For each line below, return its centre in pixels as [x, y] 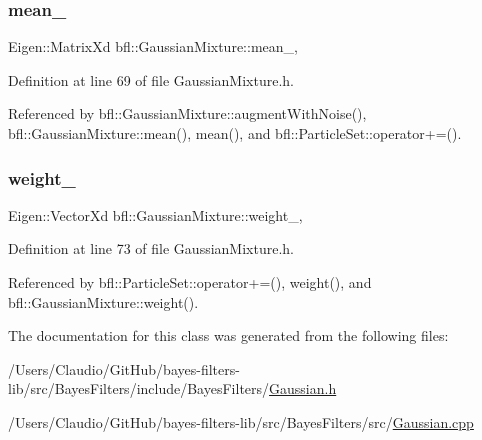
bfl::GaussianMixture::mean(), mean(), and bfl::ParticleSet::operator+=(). [235, 133]
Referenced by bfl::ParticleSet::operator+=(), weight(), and [190, 282]
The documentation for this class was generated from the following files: [228, 335]
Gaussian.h [303, 388]
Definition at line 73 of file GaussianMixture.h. [151, 248]
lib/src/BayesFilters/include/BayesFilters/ [139, 388]
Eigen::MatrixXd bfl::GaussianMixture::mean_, [153, 46]
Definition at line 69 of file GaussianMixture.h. [151, 79]
